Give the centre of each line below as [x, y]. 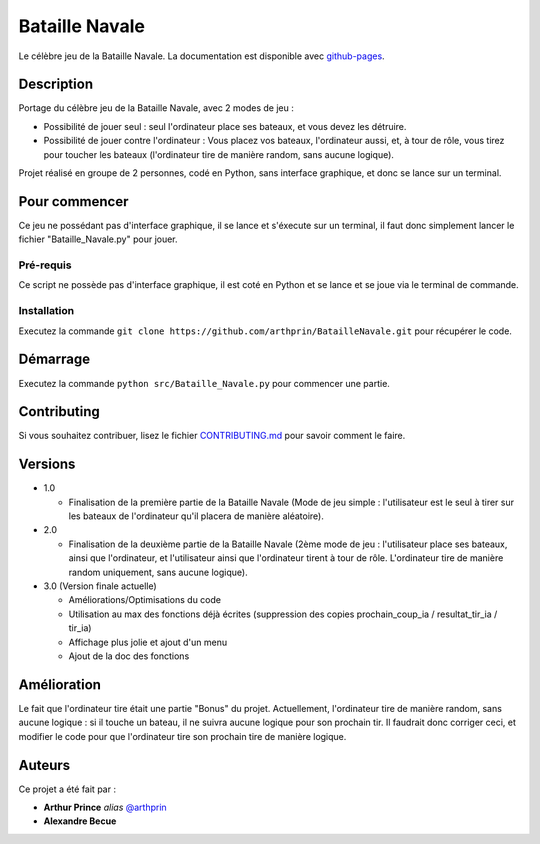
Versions [47, 464]
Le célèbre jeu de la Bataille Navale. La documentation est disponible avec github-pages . [201, 56]
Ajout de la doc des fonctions [129, 656]
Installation [46, 311]
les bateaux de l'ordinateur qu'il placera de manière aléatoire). [196, 516]
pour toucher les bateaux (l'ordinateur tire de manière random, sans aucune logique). [219, 154]
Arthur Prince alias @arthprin [105, 807]
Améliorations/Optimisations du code [145, 600]
